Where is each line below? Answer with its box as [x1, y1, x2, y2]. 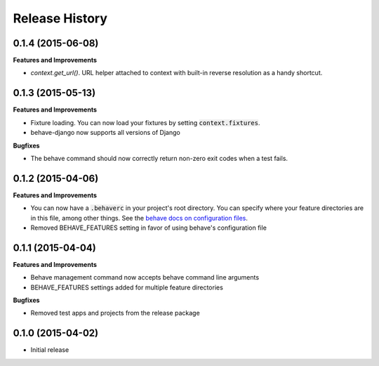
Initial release [30, 346, 69, 354]
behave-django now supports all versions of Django [30, 129, 180, 137]
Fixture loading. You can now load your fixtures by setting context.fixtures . [30, 118, 260, 126]
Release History [13, 11, 108, 26]
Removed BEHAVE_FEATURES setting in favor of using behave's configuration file [30, 223, 267, 232]
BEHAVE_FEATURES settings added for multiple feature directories [30, 283, 224, 292]
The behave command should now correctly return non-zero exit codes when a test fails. [30, 154, 288, 162]
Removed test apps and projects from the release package [30, 309, 200, 318]
